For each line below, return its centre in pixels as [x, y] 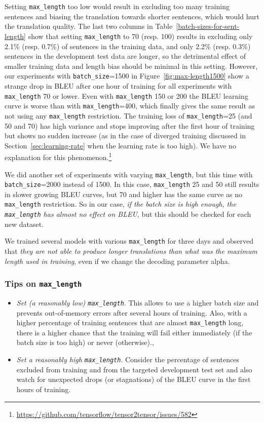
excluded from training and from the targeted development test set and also [134, 369]
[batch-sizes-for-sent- [208, 26]
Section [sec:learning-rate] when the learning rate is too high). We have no [120, 145]
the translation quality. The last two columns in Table [89, 26]
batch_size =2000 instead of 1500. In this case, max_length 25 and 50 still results [132, 184]
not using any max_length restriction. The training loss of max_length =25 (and [128, 115]
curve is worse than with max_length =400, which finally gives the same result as [130, 106]
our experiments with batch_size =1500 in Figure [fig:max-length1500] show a [127, 76]
